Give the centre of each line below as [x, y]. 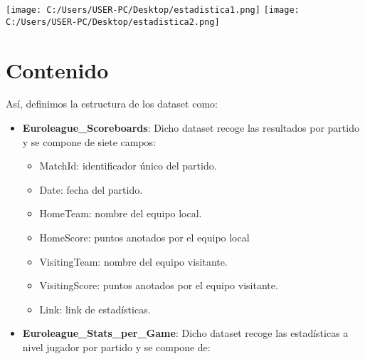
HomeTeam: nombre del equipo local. [121, 213]
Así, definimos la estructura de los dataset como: [112, 104]
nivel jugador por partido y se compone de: [116, 347]
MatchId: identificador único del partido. [128, 166]
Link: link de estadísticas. [95, 309]
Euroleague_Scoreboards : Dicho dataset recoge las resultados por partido [191, 128]
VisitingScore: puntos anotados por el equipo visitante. [159, 285]
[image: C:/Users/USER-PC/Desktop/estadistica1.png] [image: [153, 10]
